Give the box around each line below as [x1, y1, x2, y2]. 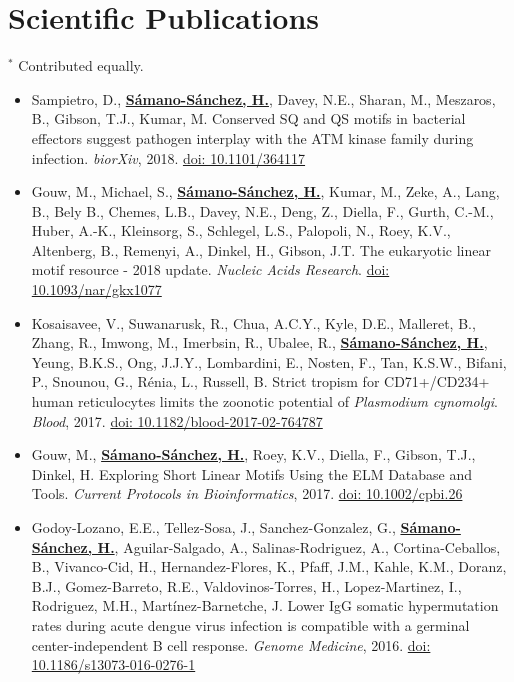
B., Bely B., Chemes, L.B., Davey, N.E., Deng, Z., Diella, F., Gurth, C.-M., [31, 200, 494, 221]
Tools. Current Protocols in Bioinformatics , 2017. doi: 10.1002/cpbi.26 [31, 483, 463, 504]
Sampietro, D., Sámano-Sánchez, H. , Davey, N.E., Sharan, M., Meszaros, [31, 88, 496, 109]
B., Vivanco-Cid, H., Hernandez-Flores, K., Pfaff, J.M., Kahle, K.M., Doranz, [31, 556, 507, 577]
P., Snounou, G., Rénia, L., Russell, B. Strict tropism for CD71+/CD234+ [31, 371, 490, 392]
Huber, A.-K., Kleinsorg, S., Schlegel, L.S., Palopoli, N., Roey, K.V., [31, 220, 451, 241]
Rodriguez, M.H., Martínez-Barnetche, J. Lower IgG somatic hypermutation [31, 595, 499, 616]
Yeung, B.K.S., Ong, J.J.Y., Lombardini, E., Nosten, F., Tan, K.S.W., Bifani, [31, 351, 507, 372]
